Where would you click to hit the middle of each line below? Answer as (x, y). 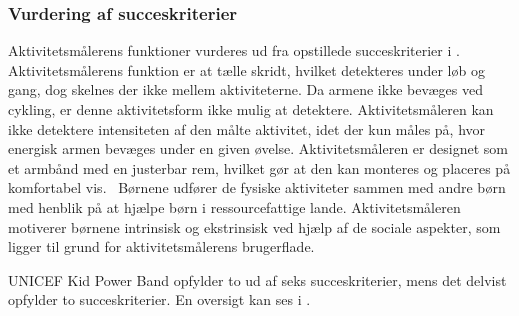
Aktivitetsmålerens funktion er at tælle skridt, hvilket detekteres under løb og (246, 69)
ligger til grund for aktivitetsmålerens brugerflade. (161, 246)
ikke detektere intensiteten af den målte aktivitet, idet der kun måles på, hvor (247, 128)
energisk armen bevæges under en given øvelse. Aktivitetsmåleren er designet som (258, 148)
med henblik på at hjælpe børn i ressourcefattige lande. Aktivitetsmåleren (234, 206)
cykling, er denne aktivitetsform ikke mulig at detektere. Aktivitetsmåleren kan (251, 109)
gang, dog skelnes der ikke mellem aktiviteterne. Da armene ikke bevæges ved (245, 89)
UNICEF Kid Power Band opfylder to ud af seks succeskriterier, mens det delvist (257, 279)
